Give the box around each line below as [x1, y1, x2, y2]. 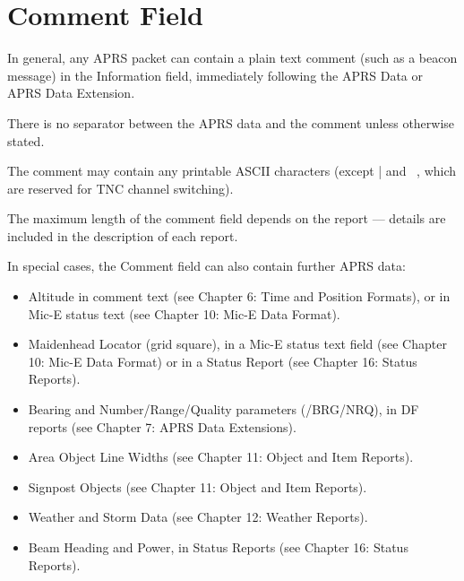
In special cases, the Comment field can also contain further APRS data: [7, 256, 406, 275]
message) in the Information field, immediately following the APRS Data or [7, 65, 423, 84]
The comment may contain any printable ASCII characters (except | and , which [7, 161, 457, 180]
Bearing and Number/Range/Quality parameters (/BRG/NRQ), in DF [28, 400, 419, 419]
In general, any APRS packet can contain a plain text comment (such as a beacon [7, 48, 458, 67]
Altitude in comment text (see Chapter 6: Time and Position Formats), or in [28, 287, 451, 306]
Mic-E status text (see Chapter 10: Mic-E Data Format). [28, 304, 340, 323]
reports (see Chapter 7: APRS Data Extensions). [28, 417, 296, 436]
